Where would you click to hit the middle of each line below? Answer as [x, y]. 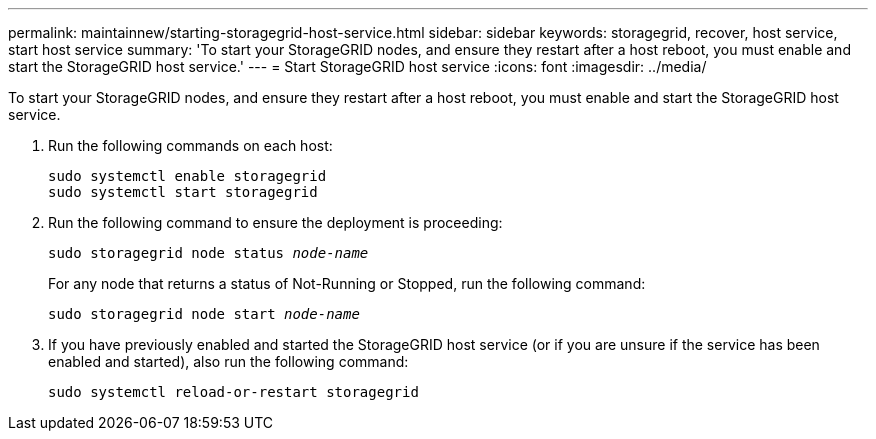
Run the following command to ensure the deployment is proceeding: [275, 222]
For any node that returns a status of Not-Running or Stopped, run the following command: [347, 283]
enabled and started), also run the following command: [228, 361]
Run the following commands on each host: [190, 145]
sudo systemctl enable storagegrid [187, 176]
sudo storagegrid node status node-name [208, 253]
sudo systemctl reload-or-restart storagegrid [233, 392]
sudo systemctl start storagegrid [183, 192]
